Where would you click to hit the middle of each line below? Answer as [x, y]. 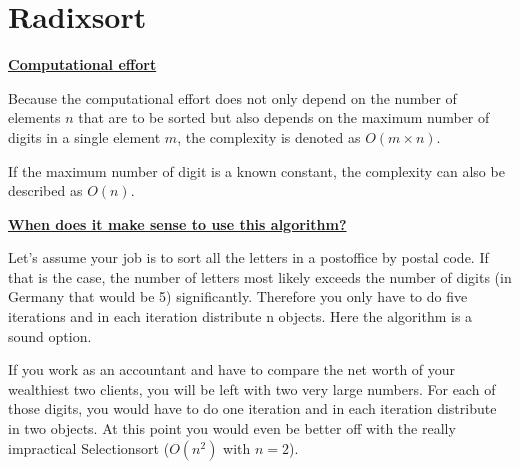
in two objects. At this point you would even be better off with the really [232, 428]
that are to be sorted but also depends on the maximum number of [284, 117]
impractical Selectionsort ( [89, 447]
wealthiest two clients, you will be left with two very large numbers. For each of [252, 388]
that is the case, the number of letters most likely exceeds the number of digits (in [260, 276]
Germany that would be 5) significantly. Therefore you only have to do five [238, 296]
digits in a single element [84, 136]
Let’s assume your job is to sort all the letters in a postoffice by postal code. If [248, 257]
